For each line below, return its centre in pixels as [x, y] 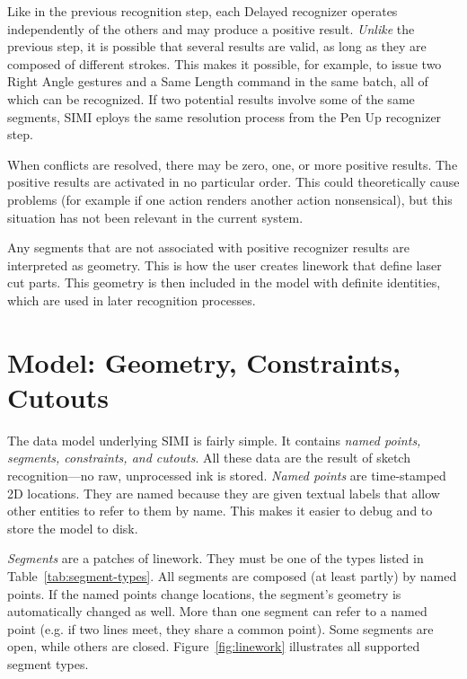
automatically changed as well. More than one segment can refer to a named [217, 611]
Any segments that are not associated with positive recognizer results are [208, 247]
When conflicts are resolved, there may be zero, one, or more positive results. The [233, 164]
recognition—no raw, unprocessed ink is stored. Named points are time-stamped [227, 475]
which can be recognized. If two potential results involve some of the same [211, 98]
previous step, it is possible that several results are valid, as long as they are [217, 46]
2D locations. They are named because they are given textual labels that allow [224, 493]
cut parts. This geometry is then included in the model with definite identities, [224, 282]
